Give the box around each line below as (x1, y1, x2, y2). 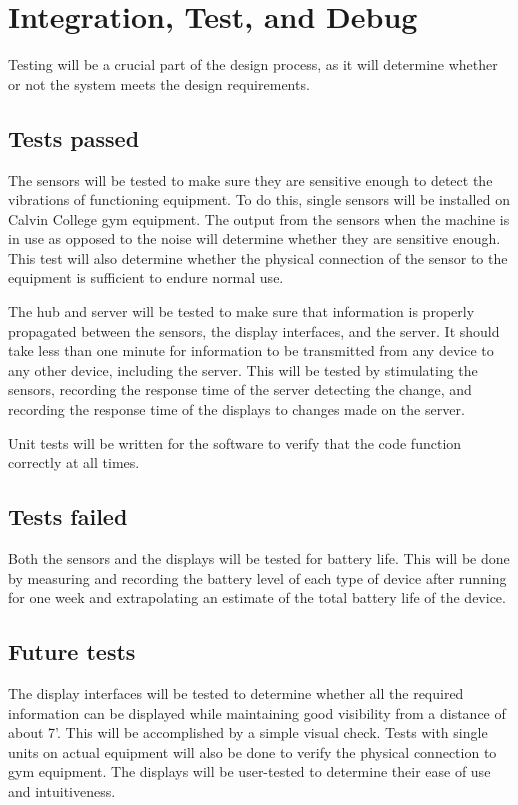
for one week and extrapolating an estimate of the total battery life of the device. (8, 587, 506, 608)
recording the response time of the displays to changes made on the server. (8, 399, 465, 420)
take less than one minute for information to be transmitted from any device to (8, 340, 494, 361)
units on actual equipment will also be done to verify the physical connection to (8, 741, 497, 762)
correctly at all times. (8, 452, 140, 473)
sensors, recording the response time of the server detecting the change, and (8, 379, 472, 400)
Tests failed (8, 501, 128, 532)
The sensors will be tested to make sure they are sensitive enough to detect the (8, 169, 493, 190)
